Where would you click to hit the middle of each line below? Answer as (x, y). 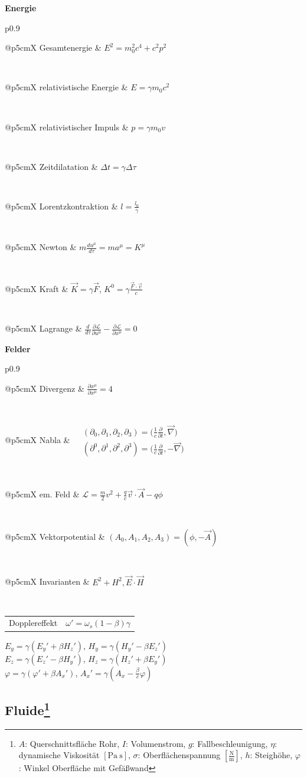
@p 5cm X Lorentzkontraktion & (61, 206)
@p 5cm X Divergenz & (45, 388)
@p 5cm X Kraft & (37, 288)
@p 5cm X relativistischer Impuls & (67, 127)
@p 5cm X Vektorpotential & (55, 536)
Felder (18, 348)
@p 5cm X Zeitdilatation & (51, 166)
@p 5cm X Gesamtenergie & (53, 47)
